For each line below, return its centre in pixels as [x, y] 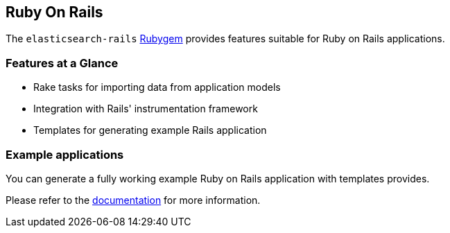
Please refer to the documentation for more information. [133, 200]
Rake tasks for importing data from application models [157, 87]
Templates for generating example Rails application [150, 130]
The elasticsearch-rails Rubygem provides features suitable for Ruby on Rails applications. [225, 39]
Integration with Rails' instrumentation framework [146, 109]
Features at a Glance [62, 63]
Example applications [65, 154]
